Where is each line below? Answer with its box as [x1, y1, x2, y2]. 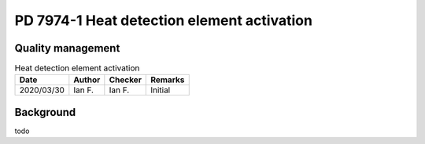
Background [14, 106, 76, 119]
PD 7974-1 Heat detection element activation [14, 12, 312, 29]
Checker [109, 74, 142, 85]
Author [73, 74, 101, 85]
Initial [150, 85, 171, 95]
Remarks [150, 74, 185, 85]
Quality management [14, 41, 120, 55]
